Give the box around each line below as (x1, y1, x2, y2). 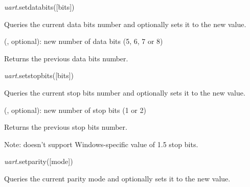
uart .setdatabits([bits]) (4, 2, 75, 12)
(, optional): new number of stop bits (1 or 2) (4, 104, 146, 115)
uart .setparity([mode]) (4, 156, 73, 167)
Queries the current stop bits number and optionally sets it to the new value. (4, 87, 245, 98)
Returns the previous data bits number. (4, 53, 128, 63)
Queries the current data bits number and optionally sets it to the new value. (4, 18, 246, 29)
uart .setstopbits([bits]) (4, 70, 74, 81)
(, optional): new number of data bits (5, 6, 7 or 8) (4, 36, 163, 46)
